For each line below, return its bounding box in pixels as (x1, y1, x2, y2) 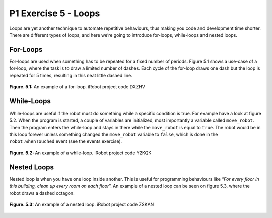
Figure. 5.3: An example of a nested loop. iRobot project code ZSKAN (9, 201, 154, 207)
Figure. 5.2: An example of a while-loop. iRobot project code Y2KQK (9, 150, 152, 156)
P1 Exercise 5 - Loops (9, 8, 100, 19)
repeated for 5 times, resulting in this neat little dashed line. (9, 72, 133, 78)
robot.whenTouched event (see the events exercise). (9, 138, 122, 144)
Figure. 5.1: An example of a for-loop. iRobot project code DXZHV (9, 84, 146, 90)
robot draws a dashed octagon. (9, 190, 75, 196)
